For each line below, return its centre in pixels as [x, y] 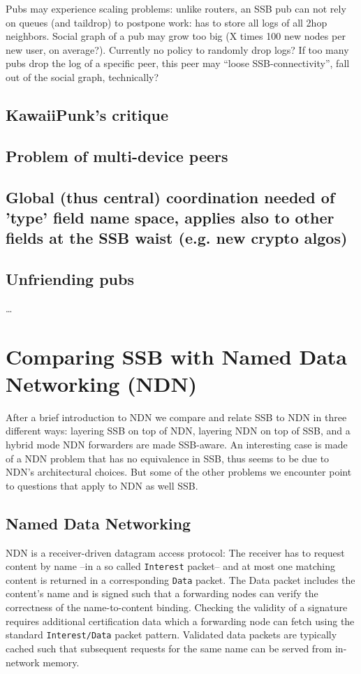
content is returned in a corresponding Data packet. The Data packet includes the [180, 579]
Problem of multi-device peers [117, 155]
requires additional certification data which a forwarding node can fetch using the [180, 621]
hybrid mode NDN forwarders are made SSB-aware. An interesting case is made [177, 444]
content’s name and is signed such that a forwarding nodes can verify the [162, 593]
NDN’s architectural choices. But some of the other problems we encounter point [179, 472]
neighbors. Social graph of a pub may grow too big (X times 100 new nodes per [176, 36]
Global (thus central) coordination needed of [170, 197]
